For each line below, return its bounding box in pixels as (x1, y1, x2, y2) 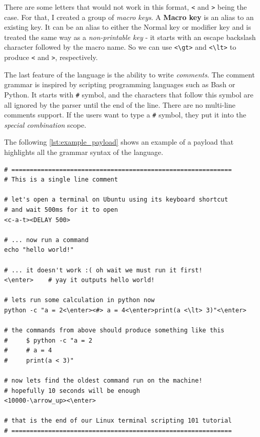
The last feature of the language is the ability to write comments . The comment (4, 69, 255, 80)
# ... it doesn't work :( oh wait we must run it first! (4, 266, 203, 274)
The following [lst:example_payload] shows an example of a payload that (4, 136, 234, 147)
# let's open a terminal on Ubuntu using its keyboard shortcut (4, 196, 228, 204)
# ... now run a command (4, 236, 89, 244)
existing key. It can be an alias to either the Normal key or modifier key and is (4, 22, 251, 32)
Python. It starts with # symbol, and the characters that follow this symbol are (4, 89, 253, 100)
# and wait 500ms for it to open (4, 206, 118, 213)
